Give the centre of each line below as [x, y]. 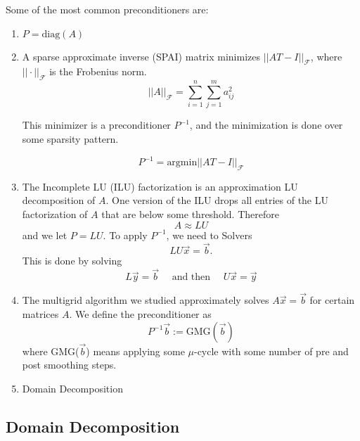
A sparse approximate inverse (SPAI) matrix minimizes [141, 56]
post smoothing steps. [69, 365]
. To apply [125, 235]
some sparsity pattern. [70, 138]
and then [191, 277]
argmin [182, 162]
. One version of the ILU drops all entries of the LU [217, 200]
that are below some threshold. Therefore [190, 213]
